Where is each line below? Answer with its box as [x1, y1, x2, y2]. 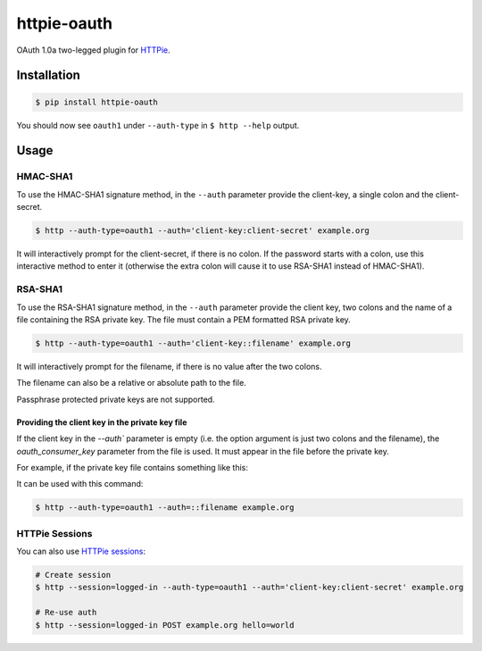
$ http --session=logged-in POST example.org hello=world [35, 620, 295, 630]
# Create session [35, 570, 112, 580]
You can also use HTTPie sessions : [16, 546, 146, 556]
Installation [16, 68, 80, 83]
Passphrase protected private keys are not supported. [16, 394, 215, 405]
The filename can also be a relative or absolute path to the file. [16, 378, 247, 388]
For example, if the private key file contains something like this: [16, 462, 249, 472]
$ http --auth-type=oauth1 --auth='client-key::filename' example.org [35, 338, 352, 348]
